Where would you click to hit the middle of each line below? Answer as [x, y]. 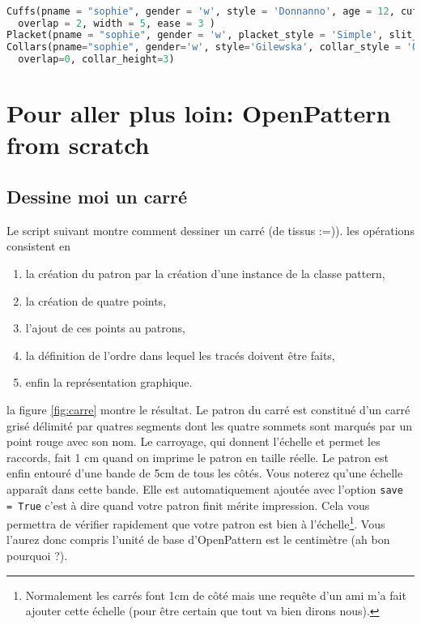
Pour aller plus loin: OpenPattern [199, 113]
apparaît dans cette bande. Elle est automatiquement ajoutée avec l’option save [205, 488]
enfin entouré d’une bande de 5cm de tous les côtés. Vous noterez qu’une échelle [205, 473]
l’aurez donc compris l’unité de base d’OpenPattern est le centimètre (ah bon [198, 539]
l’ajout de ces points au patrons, [105, 328]
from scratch [78, 145]
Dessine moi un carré [97, 196]
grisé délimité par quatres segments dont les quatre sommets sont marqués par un [209, 425]
